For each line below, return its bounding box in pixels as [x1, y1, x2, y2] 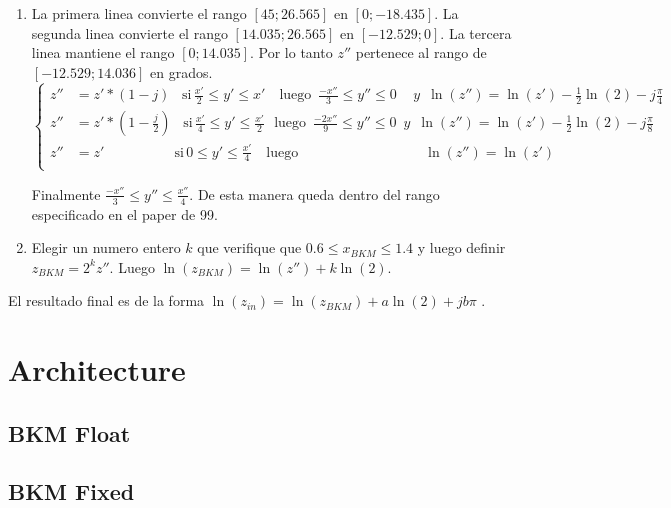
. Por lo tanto [250, 42, 333, 63]
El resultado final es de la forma [8, 290, 205, 311]
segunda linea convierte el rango [31, 22, 228, 43]
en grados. [150, 61, 213, 82]
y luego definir [417, 237, 506, 258]
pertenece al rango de [355, 42, 487, 63]
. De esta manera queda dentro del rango [189, 183, 440, 204]
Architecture [8, 349, 186, 390]
